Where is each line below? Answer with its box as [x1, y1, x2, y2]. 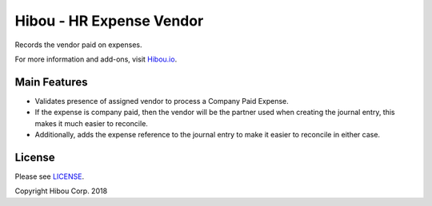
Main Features [14, 75, 88, 89]
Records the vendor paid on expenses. [14, 40, 143, 50]
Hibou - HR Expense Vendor [14, 12, 204, 30]
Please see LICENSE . [14, 172, 84, 181]
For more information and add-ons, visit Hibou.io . [14, 54, 178, 64]
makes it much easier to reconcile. [34, 118, 148, 128]
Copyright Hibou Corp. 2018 [14, 186, 108, 196]
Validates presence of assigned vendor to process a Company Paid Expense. [34, 96, 290, 105]
